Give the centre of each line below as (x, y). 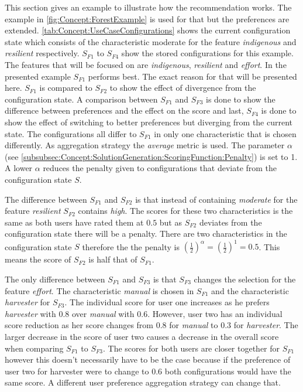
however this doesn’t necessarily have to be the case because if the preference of (148, 359)
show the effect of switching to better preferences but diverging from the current (149, 122)
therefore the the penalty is (131, 246)
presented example (38, 76)
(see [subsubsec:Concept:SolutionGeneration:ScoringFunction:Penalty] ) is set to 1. (151, 156)
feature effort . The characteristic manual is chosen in (99, 290)
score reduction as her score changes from (79, 325)
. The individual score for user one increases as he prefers (167, 302)
